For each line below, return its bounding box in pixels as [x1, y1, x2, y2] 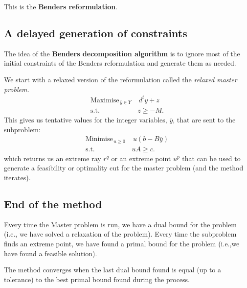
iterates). [4, 172, 31, 183]
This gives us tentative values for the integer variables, [4, 115, 167, 125]
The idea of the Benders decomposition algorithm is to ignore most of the [4, 48, 240, 58]
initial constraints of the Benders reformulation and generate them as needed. [4, 58, 236, 68]
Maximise [90, 96, 119, 104]
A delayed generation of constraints [4, 25, 187, 40]
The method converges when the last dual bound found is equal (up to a [4, 264, 222, 275]
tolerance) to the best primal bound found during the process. [4, 274, 190, 284]
